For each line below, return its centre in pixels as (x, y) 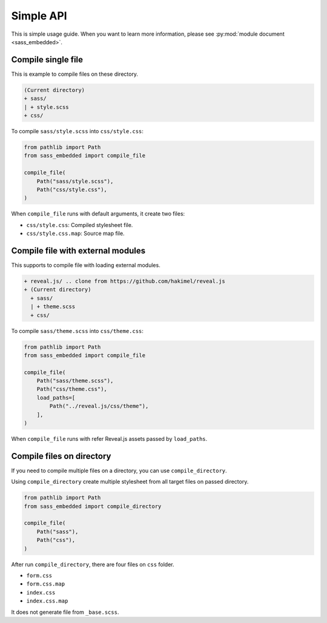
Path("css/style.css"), (72, 190)
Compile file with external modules (78, 250)
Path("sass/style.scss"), (75, 181)
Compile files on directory (61, 456)
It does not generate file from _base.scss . (65, 612)
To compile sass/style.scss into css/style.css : (77, 131)
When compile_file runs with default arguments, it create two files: (98, 214)
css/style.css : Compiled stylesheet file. (80, 225)
